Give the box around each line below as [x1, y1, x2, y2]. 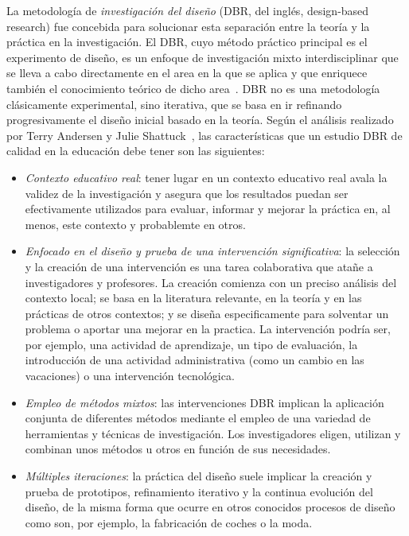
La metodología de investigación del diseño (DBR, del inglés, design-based [6, 2, 369, 18]
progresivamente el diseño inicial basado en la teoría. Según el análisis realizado [6, 111, 394, 128]
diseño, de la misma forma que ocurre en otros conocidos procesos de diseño [25, 499, 395, 515]
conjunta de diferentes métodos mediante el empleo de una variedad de [25, 410, 371, 426]
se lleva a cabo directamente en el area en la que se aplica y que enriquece [6, 64, 368, 81]
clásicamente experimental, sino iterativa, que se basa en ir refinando [6, 95, 342, 112]
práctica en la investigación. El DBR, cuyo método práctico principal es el [6, 33, 368, 50]
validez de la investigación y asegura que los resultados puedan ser [25, 184, 349, 201]
